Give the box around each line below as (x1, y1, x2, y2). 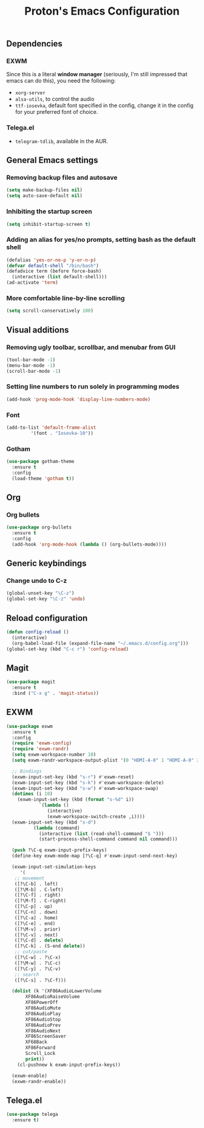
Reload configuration (6, 613, 88, 623)
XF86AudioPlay (25, 1010, 61, 1017)
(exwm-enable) (12, 1073, 47, 1079)
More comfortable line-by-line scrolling (6, 294, 125, 302)
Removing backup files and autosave (6, 174, 118, 182)
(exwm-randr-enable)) (12, 1078, 67, 1085)
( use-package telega (6, 1112, 59, 1118)
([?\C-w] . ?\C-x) (14, 954, 61, 961)
